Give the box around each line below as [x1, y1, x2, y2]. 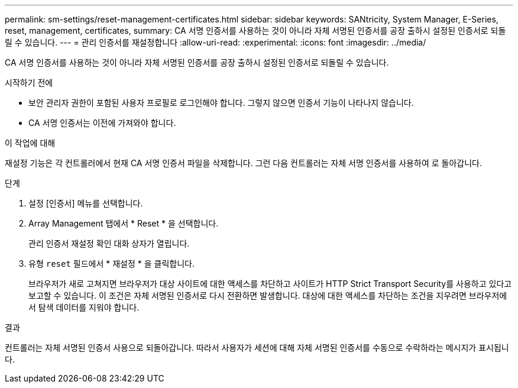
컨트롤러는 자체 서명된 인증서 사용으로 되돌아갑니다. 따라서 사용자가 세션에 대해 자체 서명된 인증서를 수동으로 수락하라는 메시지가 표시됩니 [5, 342, 509, 353]
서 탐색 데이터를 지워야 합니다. [28, 302, 140, 312]
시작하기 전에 [5, 77, 53, 88]
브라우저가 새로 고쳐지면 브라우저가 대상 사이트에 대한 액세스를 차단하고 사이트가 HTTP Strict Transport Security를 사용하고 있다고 [28, 279, 512, 289]
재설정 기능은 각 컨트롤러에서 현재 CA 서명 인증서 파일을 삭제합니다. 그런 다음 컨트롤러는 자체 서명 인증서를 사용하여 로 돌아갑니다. [5, 158, 482, 168]
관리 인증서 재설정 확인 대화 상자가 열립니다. [28, 238, 190, 248]
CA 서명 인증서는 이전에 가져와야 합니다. [28, 118, 176, 128]
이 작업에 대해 [5, 138, 56, 148]
